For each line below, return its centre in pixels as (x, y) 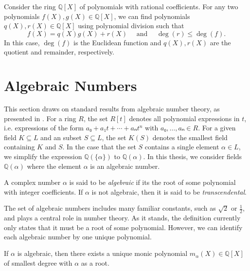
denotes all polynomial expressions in (184, 118)
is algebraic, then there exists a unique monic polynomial (102, 253)
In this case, (22, 42)
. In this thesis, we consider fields (193, 156)
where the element (54, 166)
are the (220, 42)
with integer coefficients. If (44, 191)
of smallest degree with (38, 262)
